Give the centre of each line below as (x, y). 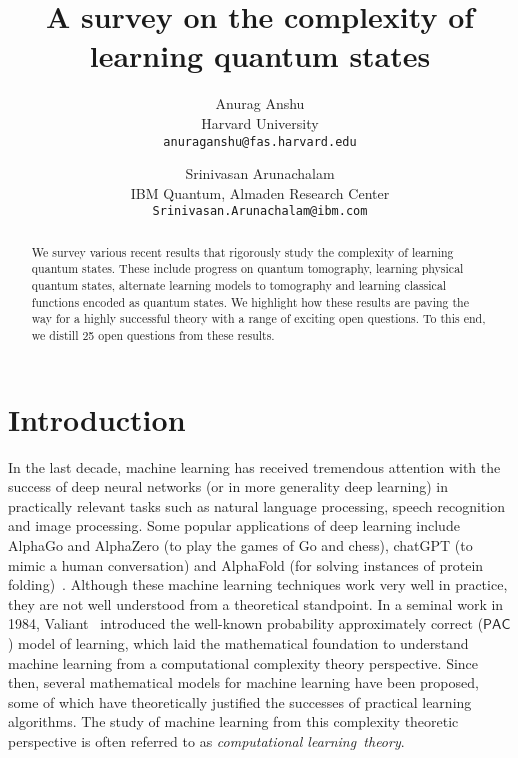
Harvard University (260, 122)
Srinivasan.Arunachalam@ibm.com (260, 211)
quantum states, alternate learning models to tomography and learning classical (239, 285)
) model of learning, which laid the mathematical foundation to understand (238, 643)
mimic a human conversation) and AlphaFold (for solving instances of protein (246, 564)
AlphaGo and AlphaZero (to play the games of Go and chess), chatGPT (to (240, 545)
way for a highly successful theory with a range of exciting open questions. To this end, (258, 318)
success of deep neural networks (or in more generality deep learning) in (228, 486)
